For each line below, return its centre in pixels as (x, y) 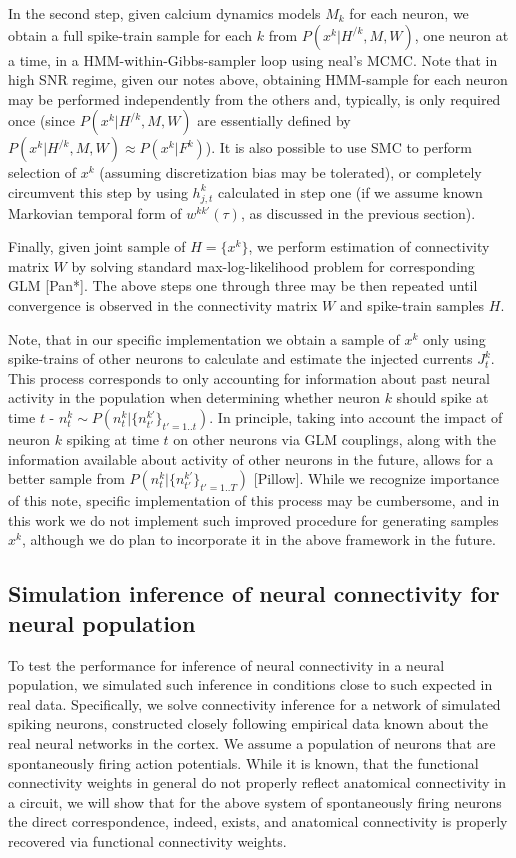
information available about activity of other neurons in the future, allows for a (251, 458)
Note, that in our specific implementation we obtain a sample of (204, 338)
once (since (41, 120)
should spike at (442, 397)
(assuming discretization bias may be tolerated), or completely (290, 172)
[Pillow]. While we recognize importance (376, 478)
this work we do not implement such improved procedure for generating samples (253, 519)
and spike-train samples (412, 305)
